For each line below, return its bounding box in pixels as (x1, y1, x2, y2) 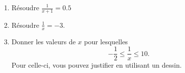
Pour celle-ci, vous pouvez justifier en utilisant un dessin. (11, 60, 182, 70)
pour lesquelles (84, 36, 128, 46)
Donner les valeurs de (11, 36, 76, 46)
